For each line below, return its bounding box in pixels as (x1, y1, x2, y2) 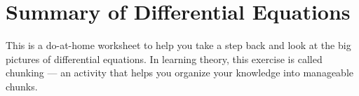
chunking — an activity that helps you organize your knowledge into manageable (6, 65, 354, 80)
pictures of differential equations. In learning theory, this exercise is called (6, 51, 323, 66)
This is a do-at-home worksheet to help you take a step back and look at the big (6, 38, 351, 53)
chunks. (6, 78, 38, 93)
